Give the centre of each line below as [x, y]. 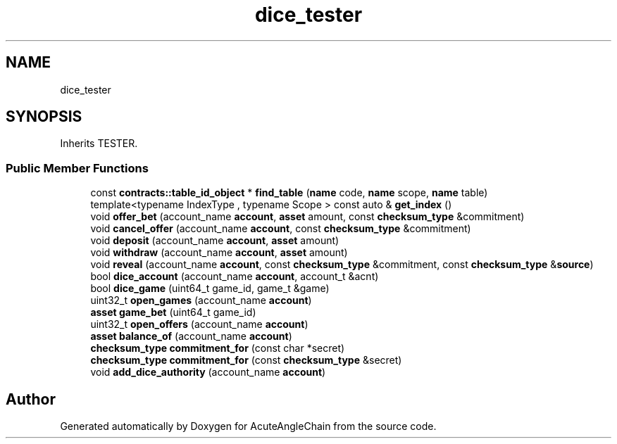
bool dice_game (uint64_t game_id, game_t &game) [210, 288]
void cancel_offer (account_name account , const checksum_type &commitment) [281, 229]
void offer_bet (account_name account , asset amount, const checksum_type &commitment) [307, 217]
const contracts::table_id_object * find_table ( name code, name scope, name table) [289, 193]
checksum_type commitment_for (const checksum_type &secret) [246, 360]
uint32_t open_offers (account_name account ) [199, 324]
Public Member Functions [77, 168]
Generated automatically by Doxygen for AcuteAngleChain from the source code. [248, 426]
